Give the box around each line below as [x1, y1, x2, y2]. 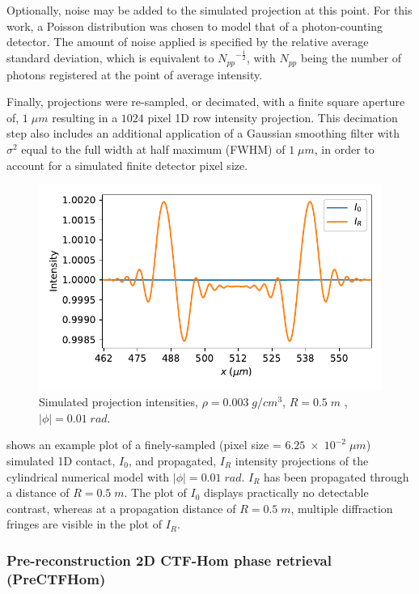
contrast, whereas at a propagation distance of [6, 499, 236, 516]
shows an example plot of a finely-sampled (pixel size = [6, 436, 281, 453]
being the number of [300, 49, 402, 66]
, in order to [314, 140, 375, 157]
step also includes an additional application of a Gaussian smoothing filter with [6, 125, 400, 142]
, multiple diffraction [290, 499, 393, 516]
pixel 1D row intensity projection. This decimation [147, 108, 398, 125]
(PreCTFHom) [6, 568, 106, 588]
